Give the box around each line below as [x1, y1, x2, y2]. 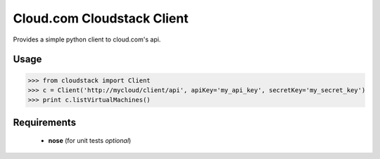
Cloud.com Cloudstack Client [13, 11, 189, 26]
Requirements [13, 116, 77, 128]
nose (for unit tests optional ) [48, 136, 132, 145]
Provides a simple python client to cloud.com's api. [13, 35, 161, 44]
